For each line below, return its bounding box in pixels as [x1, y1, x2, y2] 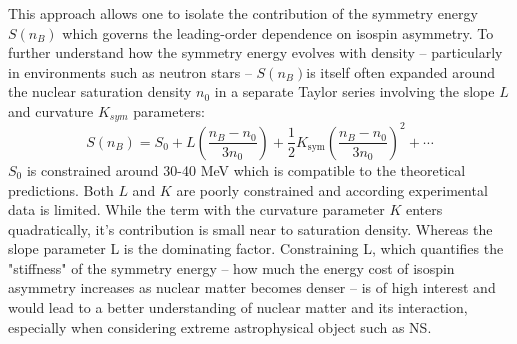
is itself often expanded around [306, 61, 496, 82]
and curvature [8, 100, 94, 121]
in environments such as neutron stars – [8, 61, 252, 82]
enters [405, 199, 443, 220]
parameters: [133, 100, 205, 121]
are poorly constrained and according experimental [176, 179, 488, 200]
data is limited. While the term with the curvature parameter [8, 199, 385, 220]
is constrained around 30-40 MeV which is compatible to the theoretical [26, 159, 466, 180]
